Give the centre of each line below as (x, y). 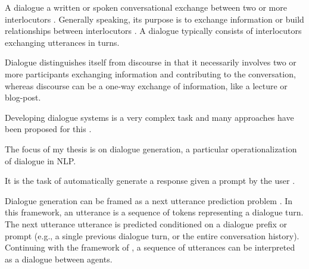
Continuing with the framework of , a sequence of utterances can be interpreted (150, 247)
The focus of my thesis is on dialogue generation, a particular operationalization (151, 148)
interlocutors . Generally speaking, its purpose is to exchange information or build (154, 19)
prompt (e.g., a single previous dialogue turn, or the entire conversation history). (152, 235)
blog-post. (23, 97)
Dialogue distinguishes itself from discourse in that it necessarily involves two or (151, 62)
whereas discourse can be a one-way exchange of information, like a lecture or (146, 85)
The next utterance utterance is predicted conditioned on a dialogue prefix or (146, 223)
